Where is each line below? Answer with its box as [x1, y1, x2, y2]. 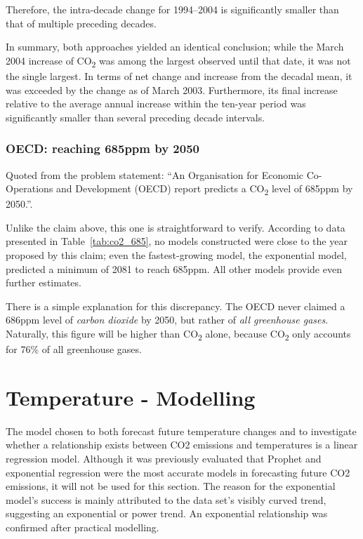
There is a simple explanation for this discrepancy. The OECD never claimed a [6, 298, 345, 313]
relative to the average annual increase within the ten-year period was [6, 96, 306, 111]
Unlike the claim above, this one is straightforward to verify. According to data [6, 220, 345, 234]
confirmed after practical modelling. [6, 519, 159, 534]
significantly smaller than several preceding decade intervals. [6, 109, 265, 124]
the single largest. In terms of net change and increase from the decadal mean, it [6, 68, 352, 83]
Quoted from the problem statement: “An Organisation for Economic [6, 167, 304, 182]
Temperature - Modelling [6, 382, 256, 411]
